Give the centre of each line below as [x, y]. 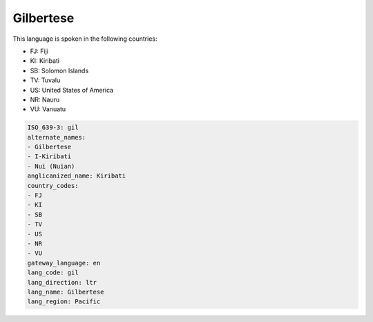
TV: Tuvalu [45, 80]
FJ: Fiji [39, 51]
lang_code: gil [53, 273]
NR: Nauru [45, 100]
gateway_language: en [64, 263]
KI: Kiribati [45, 61]
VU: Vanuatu [48, 109]
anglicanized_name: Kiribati [77, 176]
